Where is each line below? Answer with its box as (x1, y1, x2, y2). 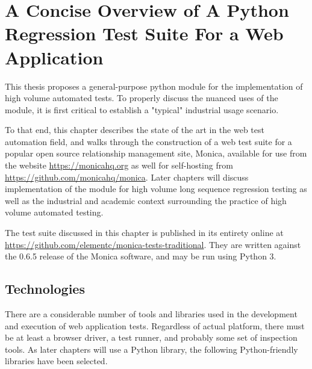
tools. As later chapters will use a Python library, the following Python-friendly (5, 343, 298, 355)
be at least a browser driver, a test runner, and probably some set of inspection (5, 331, 298, 344)
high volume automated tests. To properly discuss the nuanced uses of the (5, 91, 278, 104)
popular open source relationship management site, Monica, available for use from (5, 147, 307, 160)
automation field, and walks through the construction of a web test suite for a (5, 135, 292, 147)
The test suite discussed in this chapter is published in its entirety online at (5, 226, 284, 239)
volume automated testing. (5, 206, 104, 219)
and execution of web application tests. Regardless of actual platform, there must (5, 319, 305, 332)
